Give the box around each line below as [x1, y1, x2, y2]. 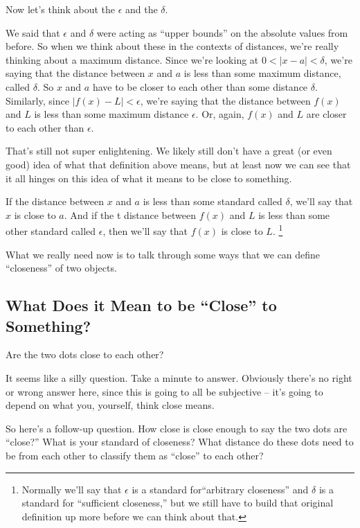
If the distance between [6, 194, 105, 209]
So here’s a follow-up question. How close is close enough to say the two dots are [6, 421, 348, 435]
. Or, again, [195, 107, 244, 121]
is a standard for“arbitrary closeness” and [132, 482, 309, 496]
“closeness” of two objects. [6, 261, 117, 275]
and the [125, 2, 158, 16]
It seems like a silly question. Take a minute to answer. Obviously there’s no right [6, 370, 352, 385]
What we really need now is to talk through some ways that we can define [6, 247, 321, 261]
